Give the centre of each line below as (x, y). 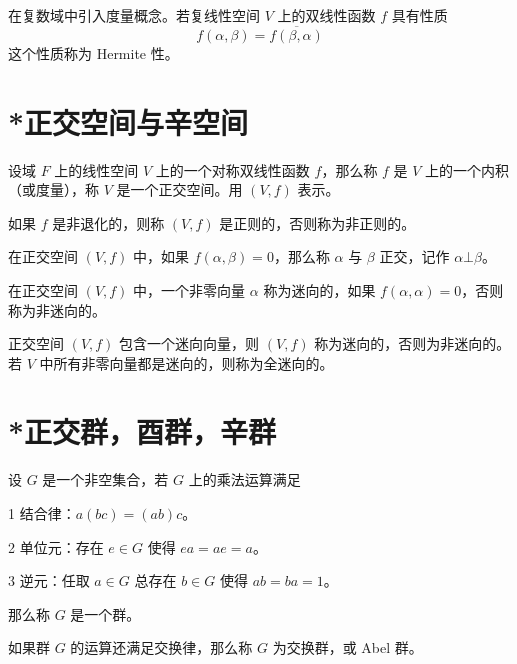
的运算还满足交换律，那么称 (161, 647)
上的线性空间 (96, 169)
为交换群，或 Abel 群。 (347, 647)
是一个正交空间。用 (179, 189)
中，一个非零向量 (189, 289)
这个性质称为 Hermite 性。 (93, 52)
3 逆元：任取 (49, 580)
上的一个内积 (467, 169)
